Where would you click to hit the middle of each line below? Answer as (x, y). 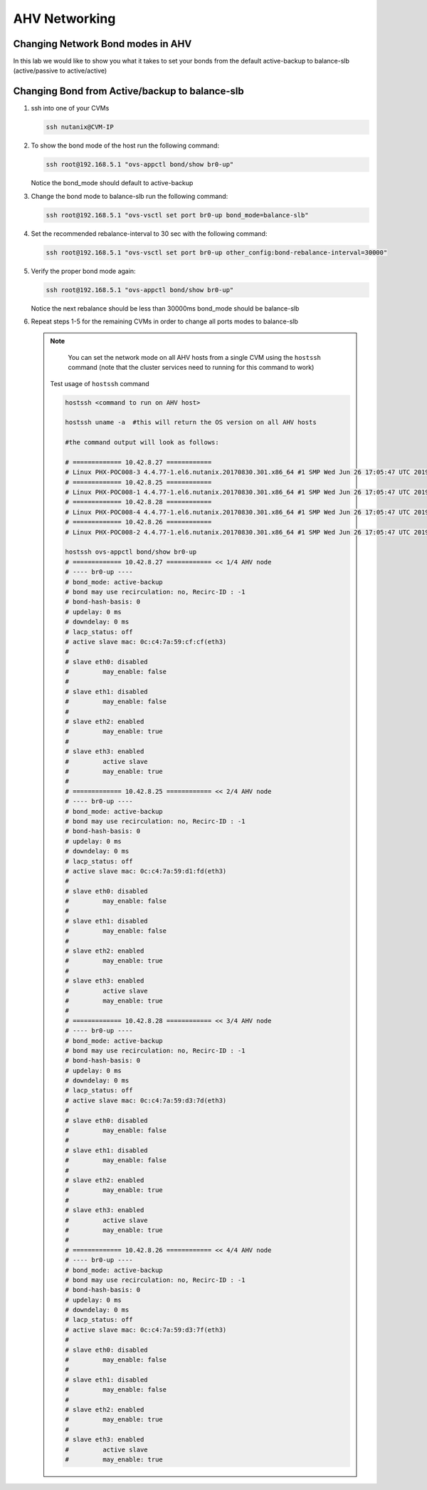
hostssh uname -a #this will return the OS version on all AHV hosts (191, 423)
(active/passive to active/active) (60, 71)
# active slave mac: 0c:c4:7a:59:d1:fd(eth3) (146, 871)
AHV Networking (64, 19)
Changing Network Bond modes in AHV (102, 44)
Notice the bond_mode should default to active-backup (112, 183)
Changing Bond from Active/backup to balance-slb (129, 92)
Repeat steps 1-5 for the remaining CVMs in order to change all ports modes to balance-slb (165, 321)
